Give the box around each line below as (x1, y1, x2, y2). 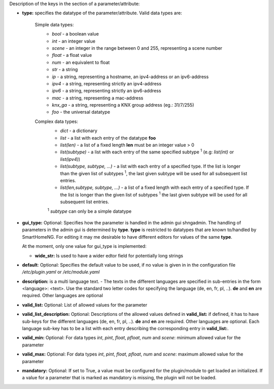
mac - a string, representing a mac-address (52, 94, 144, 101)
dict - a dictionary (60, 127, 97, 134)
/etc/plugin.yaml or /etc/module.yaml (22, 269, 100, 275)
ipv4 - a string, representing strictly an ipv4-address (52, 80, 162, 86)
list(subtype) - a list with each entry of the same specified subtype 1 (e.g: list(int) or (60, 148, 234, 155)
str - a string (52, 67, 78, 73)
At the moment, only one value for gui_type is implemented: (22, 243, 147, 249)
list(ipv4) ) (60, 156, 81, 162)
